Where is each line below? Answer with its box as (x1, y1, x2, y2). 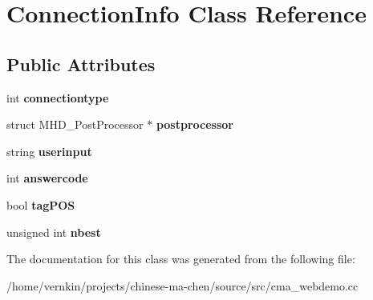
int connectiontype (6, 89, 109, 106)
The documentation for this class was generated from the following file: (6, 250, 355, 267)
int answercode (6, 170, 88, 186)
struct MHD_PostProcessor (6, 116, 144, 133)
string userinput (6, 142, 92, 159)
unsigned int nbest (6, 223, 101, 240)
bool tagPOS (6, 196, 75, 213)
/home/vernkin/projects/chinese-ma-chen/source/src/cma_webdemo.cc (6, 277, 359, 294)
